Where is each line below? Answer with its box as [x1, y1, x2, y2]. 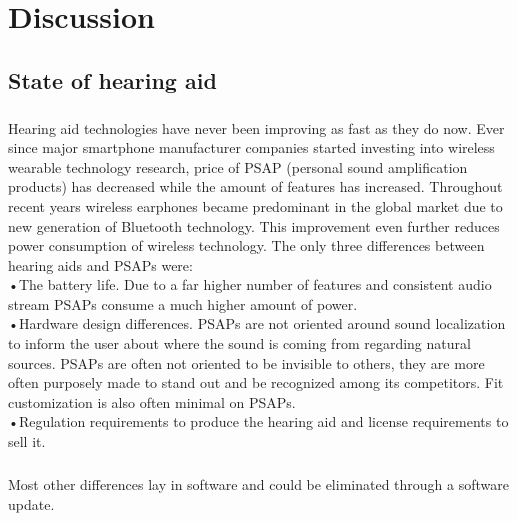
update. [8, 493, 55, 514]
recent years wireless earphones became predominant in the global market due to [8, 195, 503, 216]
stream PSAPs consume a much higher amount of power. [8, 293, 358, 314]
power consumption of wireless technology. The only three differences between [8, 235, 485, 256]
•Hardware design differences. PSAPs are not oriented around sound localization [8, 313, 506, 334]
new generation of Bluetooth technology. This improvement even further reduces [8, 215, 500, 236]
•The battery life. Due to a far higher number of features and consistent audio [8, 274, 492, 295]
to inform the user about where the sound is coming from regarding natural [8, 333, 471, 354]
